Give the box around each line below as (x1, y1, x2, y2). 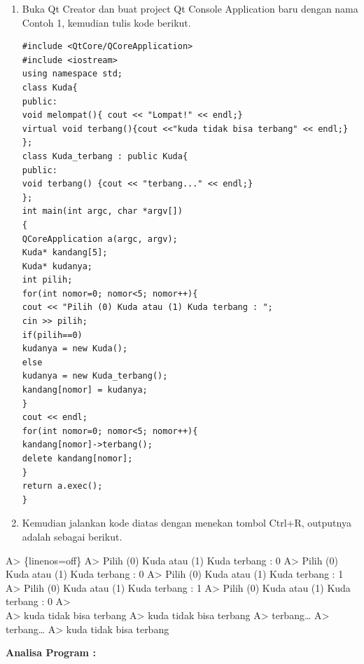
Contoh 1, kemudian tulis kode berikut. (22, 15, 191, 29)
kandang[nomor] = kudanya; (22, 385, 148, 395)
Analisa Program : (6, 645, 96, 660)
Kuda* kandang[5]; (22, 248, 108, 258)
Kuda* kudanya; (22, 261, 93, 271)
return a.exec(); (22, 481, 103, 492)
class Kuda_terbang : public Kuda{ (22, 151, 188, 161)
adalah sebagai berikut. (22, 529, 122, 543)
